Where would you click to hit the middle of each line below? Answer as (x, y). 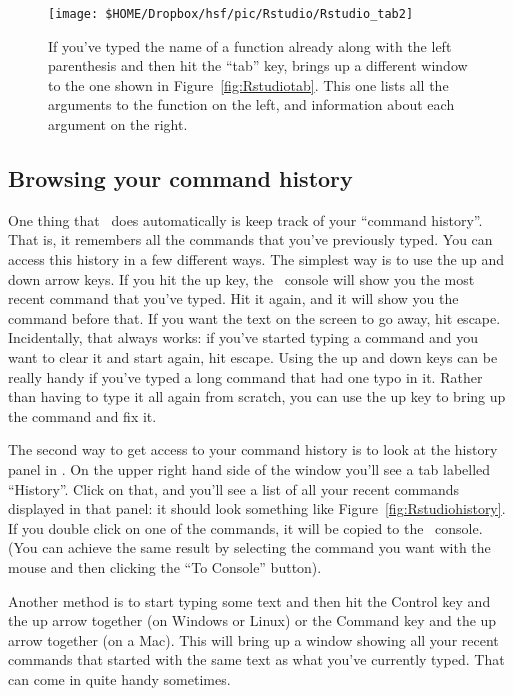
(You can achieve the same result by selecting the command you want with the (249, 547)
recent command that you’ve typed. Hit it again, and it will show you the (233, 298)
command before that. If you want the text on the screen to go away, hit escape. (254, 317)
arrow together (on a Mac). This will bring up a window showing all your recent (253, 639)
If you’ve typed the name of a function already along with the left (250, 45)
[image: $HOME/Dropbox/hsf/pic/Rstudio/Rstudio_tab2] (231, 14)
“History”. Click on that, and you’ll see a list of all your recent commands (234, 488)
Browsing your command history (180, 178)
